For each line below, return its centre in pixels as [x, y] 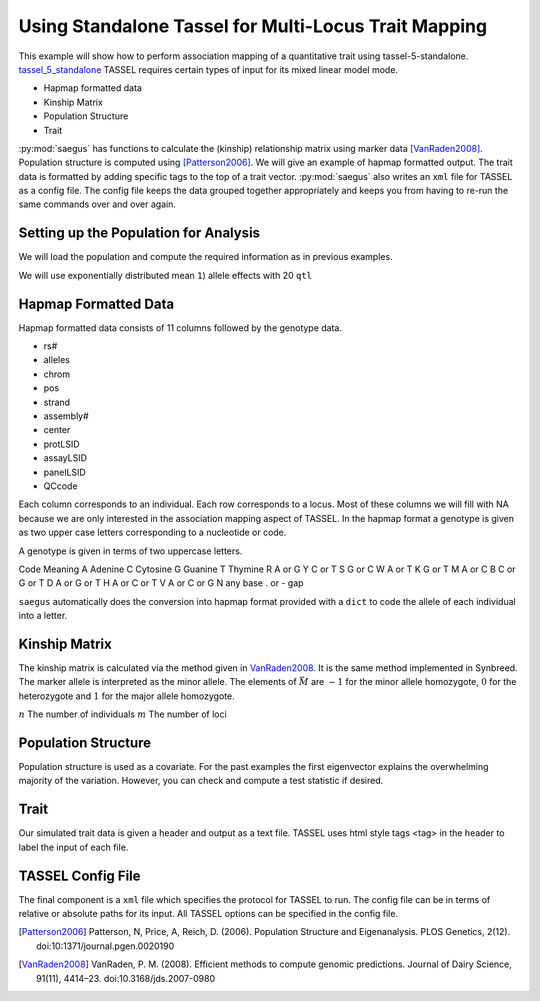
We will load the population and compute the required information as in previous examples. [206, 257]
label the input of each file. [73, 847]
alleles [56, 360]
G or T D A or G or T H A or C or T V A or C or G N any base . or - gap [161, 583]
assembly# [66, 416]
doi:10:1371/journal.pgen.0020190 [105, 946]
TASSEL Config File [79, 875]
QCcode [61, 486]
